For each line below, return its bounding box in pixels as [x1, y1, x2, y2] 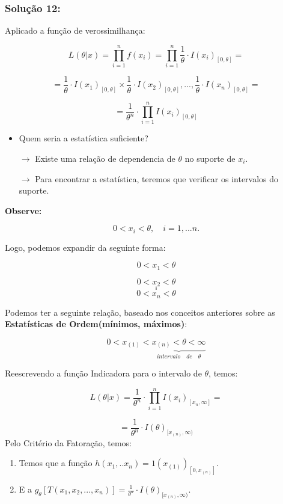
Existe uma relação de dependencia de [35, 152, 175, 164]
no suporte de [184, 152, 236, 164]
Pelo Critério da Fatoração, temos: [5, 436, 132, 449]
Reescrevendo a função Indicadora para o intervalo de [5, 366, 202, 379]
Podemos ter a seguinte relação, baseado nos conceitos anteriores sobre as [5, 306, 275, 318]
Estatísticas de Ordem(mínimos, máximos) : [5, 318, 187, 330]
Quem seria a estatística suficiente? [19, 132, 148, 144]
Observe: [5, 204, 42, 217]
